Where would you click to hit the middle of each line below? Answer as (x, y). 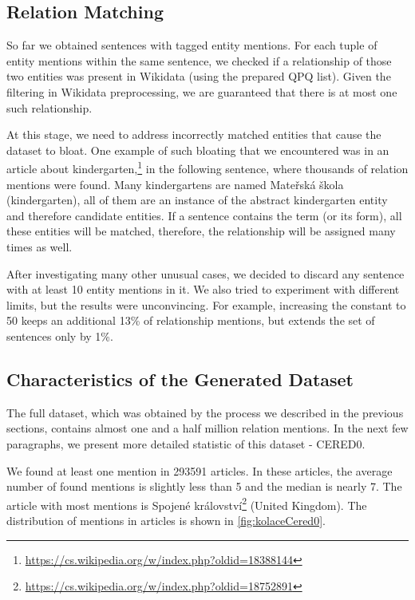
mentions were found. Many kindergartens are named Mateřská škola (175, 184)
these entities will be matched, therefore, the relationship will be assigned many (201, 231)
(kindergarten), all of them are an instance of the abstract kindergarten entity (197, 200)
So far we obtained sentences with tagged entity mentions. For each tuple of (192, 45)
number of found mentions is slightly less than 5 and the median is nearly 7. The (204, 486)
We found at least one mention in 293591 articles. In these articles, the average (200, 470)
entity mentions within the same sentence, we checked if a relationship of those (199, 60)
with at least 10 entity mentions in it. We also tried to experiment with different (203, 289)
